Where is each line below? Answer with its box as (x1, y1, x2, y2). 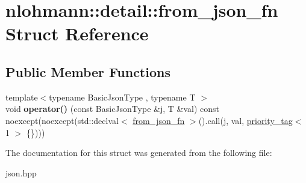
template (5, 90, 38, 103)
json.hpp (5, 166, 37, 179)
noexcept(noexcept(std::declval (5, 114, 119, 126)
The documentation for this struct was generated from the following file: (5, 146, 272, 159)
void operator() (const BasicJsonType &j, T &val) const (5, 102, 219, 115)
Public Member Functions (5, 62, 170, 81)
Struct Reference (5, 21, 149, 46)
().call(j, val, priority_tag (198, 114, 293, 126)
